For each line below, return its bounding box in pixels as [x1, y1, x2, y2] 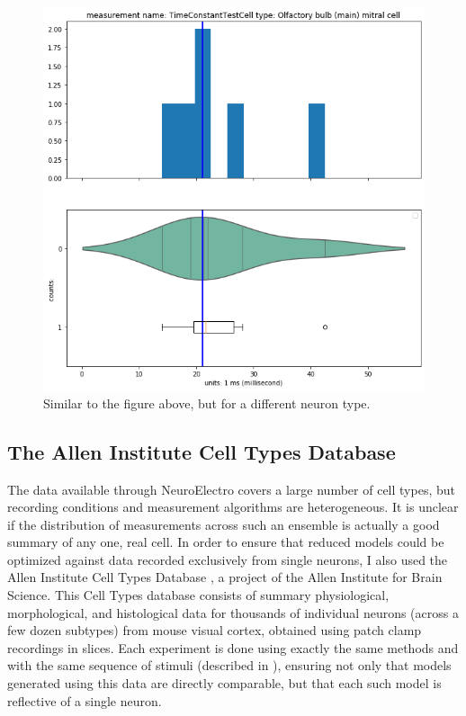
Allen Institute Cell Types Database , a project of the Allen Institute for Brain [7, 568, 443, 586]
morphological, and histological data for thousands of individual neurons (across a [7, 603, 459, 622]
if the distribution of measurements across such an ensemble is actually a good [7, 515, 440, 533]
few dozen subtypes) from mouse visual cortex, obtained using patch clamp [7, 621, 422, 640]
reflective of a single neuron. [7, 691, 162, 710]
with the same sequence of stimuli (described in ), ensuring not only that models [7, 656, 452, 675]
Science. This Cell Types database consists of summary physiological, [7, 586, 390, 604]
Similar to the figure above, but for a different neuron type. [43, 393, 371, 412]
